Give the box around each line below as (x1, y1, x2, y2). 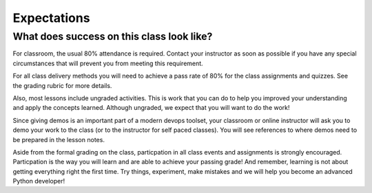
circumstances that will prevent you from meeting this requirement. (12, 59, 203, 67)
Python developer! (12, 177, 65, 185)
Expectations (12, 10, 90, 25)
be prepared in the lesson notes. (12, 135, 105, 144)
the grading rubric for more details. (12, 81, 112, 89)
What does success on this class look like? (12, 30, 213, 43)
